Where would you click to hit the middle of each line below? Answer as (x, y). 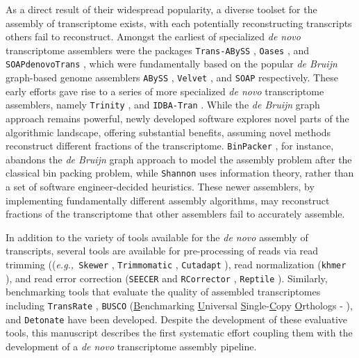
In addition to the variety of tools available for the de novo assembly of (157, 237)
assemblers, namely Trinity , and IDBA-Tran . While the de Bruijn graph (163, 105)
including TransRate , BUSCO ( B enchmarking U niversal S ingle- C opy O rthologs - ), (179, 305)
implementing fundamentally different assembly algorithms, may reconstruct (168, 200)
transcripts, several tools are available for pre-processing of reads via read (162, 251)
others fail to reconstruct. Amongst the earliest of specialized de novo (153, 36)
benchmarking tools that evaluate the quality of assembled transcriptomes (163, 292)
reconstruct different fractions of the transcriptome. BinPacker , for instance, (170, 146)
